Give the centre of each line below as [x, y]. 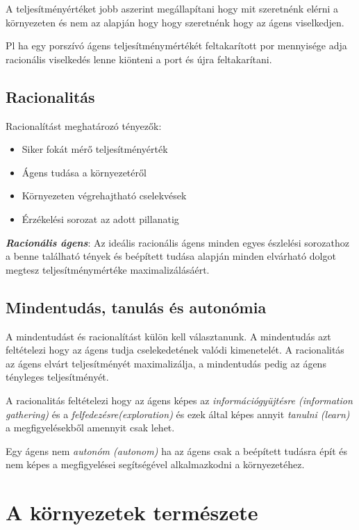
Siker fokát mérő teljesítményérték [95, 149]
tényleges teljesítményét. [57, 377]
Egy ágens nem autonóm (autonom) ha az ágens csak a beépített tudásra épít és [176, 450]
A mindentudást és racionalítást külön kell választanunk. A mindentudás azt [168, 336]
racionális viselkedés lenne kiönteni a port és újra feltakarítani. [139, 59]
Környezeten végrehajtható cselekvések [104, 196]
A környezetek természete [132, 512]
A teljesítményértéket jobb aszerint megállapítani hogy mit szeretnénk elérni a [172, 8]
